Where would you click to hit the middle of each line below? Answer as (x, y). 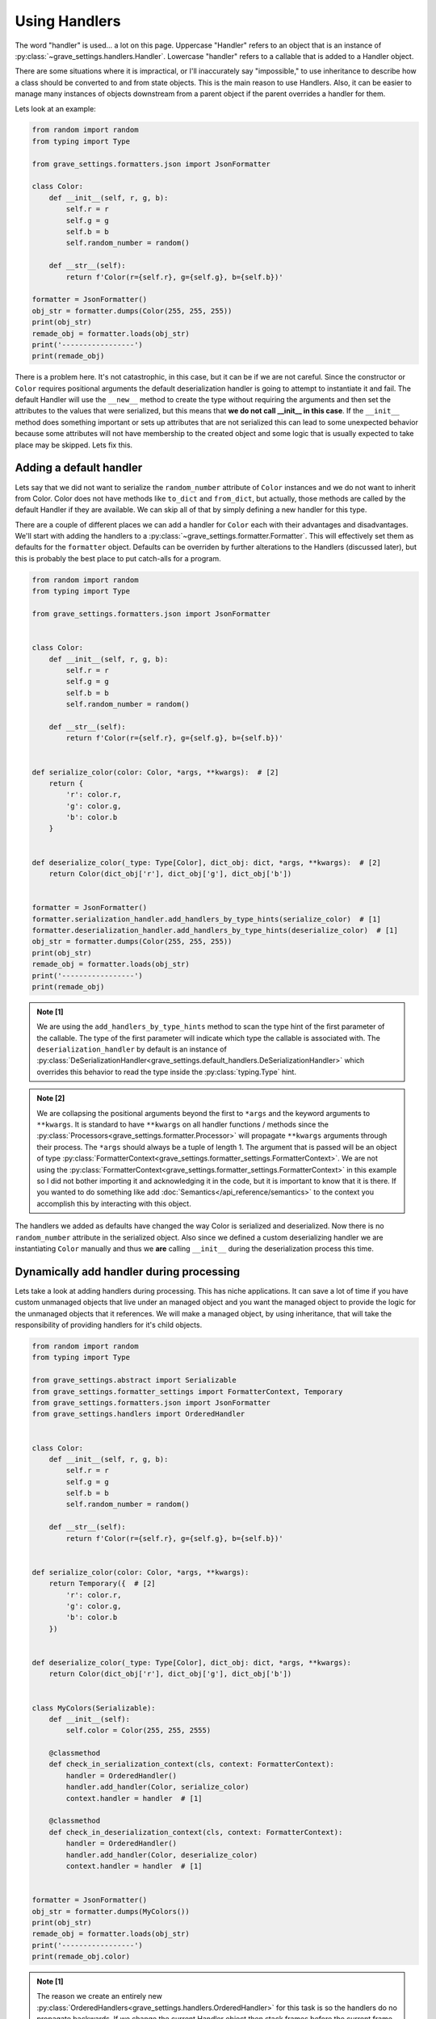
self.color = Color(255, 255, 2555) (138, 1731)
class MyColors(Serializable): (94, 1708)
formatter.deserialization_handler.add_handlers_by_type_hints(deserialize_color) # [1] (215, 930)
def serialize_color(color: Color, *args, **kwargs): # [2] (155, 772)
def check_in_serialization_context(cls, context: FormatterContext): (192, 1764)
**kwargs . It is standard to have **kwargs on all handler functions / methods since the (182, 1125)
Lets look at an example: (55, 108)
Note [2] (51, 1098)
